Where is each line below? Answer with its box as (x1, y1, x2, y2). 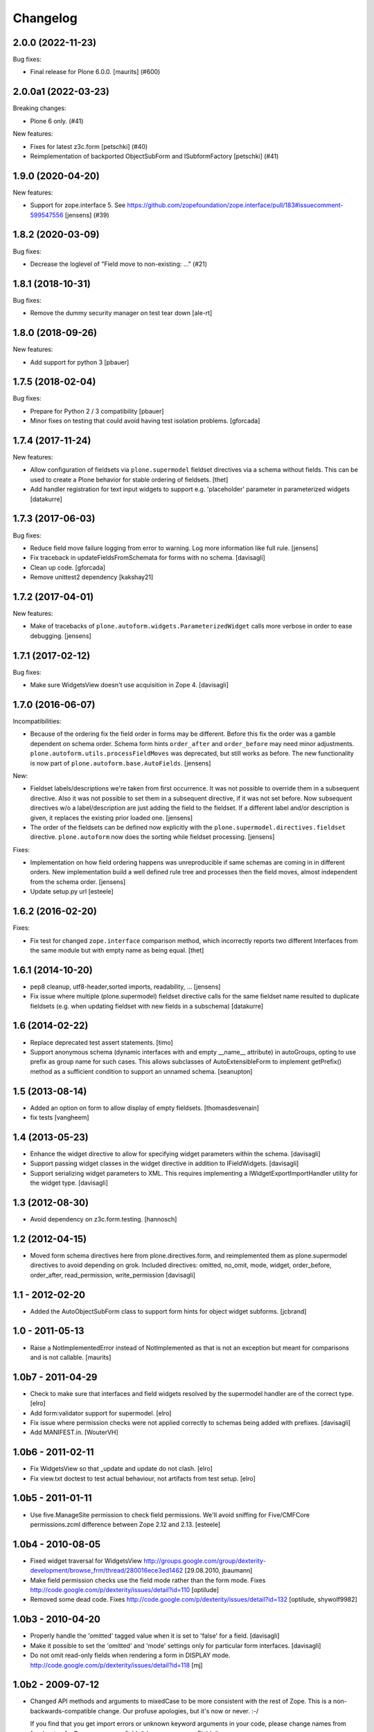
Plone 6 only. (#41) (30, 116, 84, 125)
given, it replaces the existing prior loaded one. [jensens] (30, 813, 193, 822)
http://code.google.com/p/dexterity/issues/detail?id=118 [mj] (30, 1661, 204, 1669)
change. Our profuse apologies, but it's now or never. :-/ (98, 1706, 259, 1715)
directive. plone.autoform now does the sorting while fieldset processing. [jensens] (30, 833, 275, 841)
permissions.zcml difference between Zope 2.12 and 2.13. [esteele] (30, 1520, 221, 1528)
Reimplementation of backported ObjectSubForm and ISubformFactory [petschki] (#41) (30, 152, 279, 160)
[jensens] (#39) (64, 211, 110, 219)
